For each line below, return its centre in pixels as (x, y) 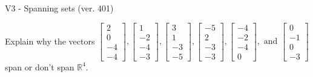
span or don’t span (40, 66)
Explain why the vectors (50, 41)
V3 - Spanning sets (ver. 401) (59, 8)
